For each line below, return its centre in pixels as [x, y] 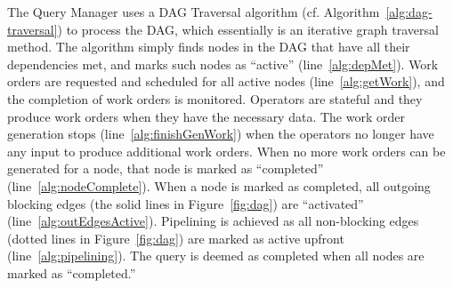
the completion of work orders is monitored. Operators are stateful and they [215, 98]
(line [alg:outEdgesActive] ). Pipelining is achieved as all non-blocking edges [213, 221]
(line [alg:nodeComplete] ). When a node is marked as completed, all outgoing [219, 185]
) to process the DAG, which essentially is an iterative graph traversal [248, 29]
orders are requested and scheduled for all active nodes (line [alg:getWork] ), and [226, 81]
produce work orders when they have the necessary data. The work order [206, 116]
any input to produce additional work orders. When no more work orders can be [226, 151]
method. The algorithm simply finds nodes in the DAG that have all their [209, 47]
